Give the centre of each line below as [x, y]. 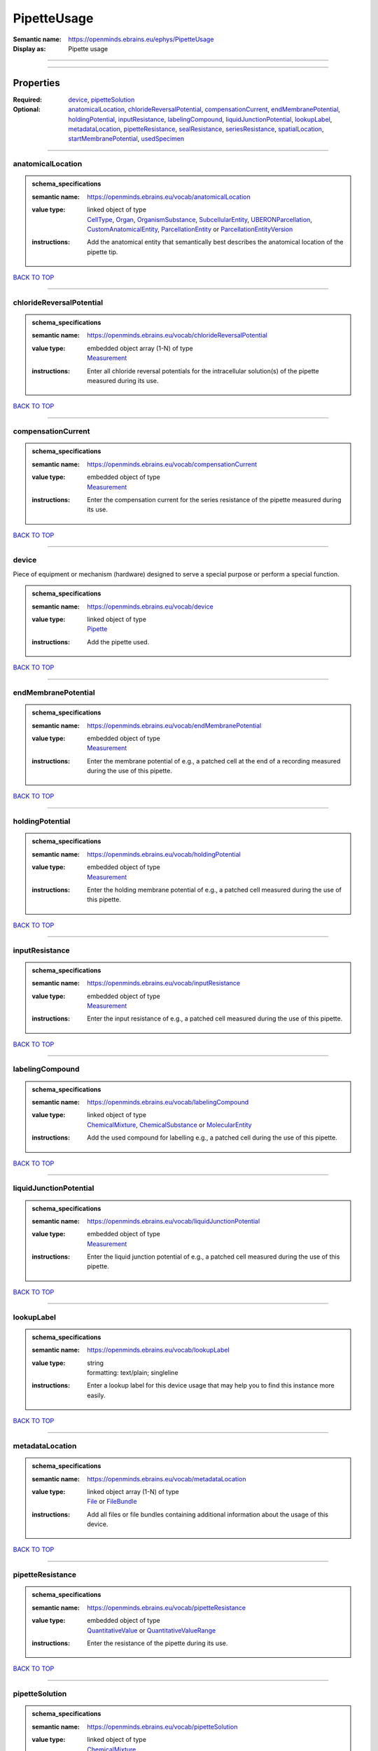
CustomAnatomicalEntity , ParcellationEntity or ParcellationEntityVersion [190, 229]
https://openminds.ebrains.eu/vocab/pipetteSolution [162, 1726]
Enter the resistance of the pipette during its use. [157, 1643]
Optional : [27, 109]
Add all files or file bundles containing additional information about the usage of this [208, 1514]
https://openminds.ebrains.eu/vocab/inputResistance [164, 983]
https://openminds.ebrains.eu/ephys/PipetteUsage [141, 39]
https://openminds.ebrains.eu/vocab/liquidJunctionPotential [174, 1221]
